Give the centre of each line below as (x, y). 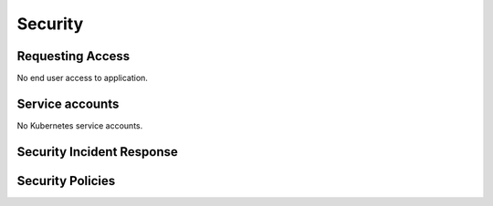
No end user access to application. (82, 78)
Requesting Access (73, 56)
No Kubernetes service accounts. (80, 125)
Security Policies (66, 181)
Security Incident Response (97, 152)
